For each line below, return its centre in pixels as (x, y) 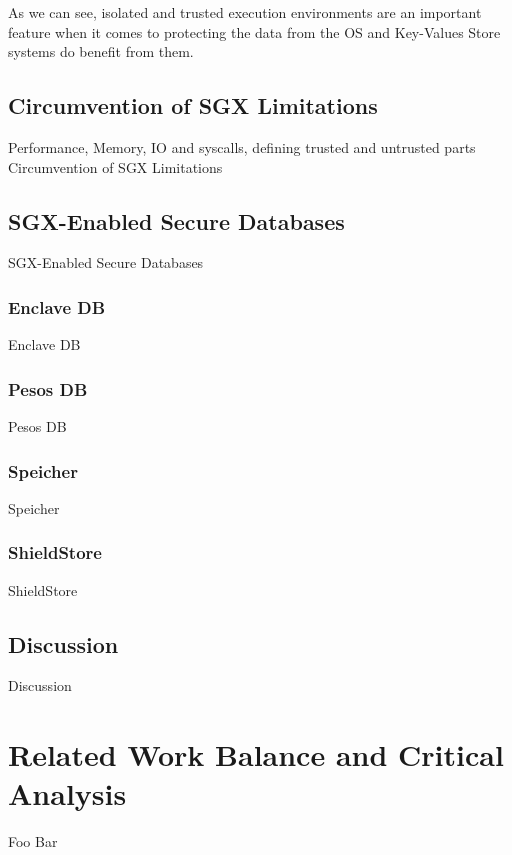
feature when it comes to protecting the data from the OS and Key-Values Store (254, 31)
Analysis (67, 793)
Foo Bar (33, 841)
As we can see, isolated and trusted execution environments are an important (245, 12)
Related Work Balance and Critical (256, 754)
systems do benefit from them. (101, 51)
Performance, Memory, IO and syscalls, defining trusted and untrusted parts (242, 146)
